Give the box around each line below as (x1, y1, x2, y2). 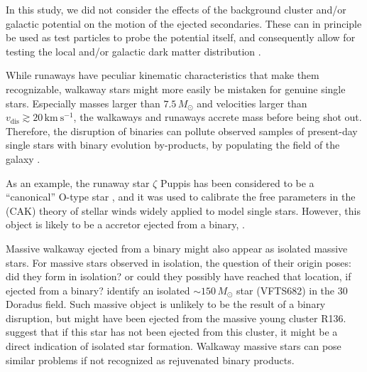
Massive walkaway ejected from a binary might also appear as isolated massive (6, 240, 348, 255)
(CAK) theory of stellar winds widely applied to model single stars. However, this (6, 203, 361, 218)
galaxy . (6, 151, 40, 166)
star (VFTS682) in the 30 (236, 282, 348, 297)
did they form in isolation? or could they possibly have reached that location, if (6, 269, 351, 284)
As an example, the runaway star (6, 175, 150, 190)
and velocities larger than (197, 95, 307, 110)
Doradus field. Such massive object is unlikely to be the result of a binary (6, 297, 326, 312)
